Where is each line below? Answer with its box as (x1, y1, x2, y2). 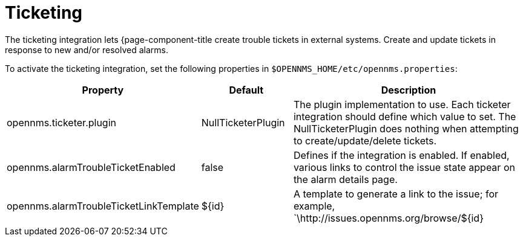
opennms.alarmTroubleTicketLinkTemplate (7, 199, 199, 212)
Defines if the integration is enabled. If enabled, (293, 149, 510, 161)
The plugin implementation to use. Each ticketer (293, 98, 511, 111)
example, (293, 199, 335, 212)
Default (229, 83, 264, 96)
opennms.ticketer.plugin (7, 116, 117, 129)
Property (82, 83, 124, 96)
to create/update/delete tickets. (293, 134, 437, 147)
